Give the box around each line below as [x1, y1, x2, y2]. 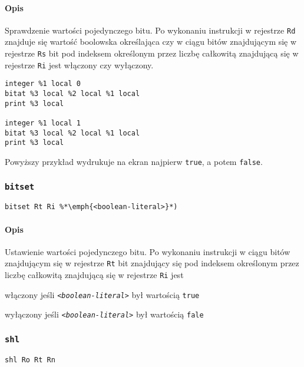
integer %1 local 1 [5, 118, 81, 127]
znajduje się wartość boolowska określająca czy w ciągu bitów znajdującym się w [5, 35, 297, 48]
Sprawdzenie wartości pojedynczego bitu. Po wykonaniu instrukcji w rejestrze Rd [5, 24, 296, 36]
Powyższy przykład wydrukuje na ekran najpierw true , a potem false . [5, 155, 263, 167]
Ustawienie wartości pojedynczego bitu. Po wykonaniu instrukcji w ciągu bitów [5, 245, 290, 257]
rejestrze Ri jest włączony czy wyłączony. [5, 58, 154, 71]
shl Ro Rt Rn [5, 355, 55, 364]
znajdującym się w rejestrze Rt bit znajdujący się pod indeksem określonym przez [5, 257, 299, 269]
